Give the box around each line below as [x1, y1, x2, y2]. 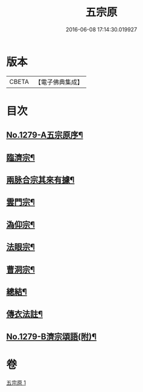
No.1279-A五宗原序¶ [6, 130, 83, 141]
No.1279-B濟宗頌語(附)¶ [6, 331, 97, 341]
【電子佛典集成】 [34, 78, 83, 86]
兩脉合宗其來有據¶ [6, 175, 75, 185]
